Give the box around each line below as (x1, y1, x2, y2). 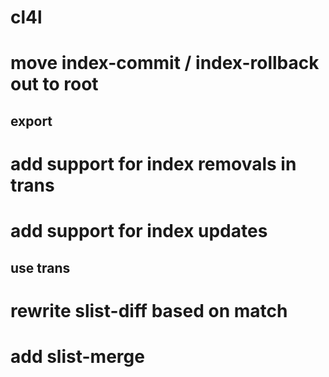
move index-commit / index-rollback (10, 52, 320, 75)
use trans (10, 259, 71, 276)
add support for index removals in (10, 152, 297, 175)
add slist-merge (10, 345, 145, 368)
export (10, 112, 53, 130)
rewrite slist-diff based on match (10, 299, 288, 322)
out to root (10, 73, 99, 96)
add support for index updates (10, 220, 268, 243)
